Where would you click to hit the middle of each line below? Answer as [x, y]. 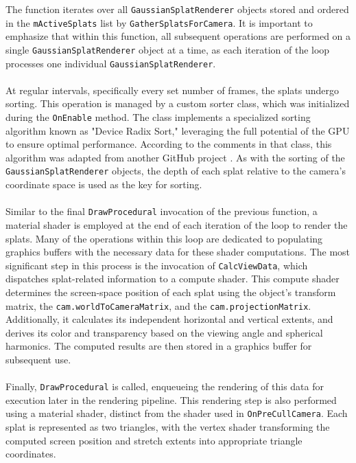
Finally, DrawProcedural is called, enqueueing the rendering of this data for [165, 386]
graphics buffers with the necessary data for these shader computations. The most [178, 252]
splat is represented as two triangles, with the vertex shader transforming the [168, 427]
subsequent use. [38, 359]
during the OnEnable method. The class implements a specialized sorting [158, 117]
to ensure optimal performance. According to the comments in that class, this [169, 144]
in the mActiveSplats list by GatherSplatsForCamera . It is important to [159, 22]
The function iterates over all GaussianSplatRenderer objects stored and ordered [177, 9]
